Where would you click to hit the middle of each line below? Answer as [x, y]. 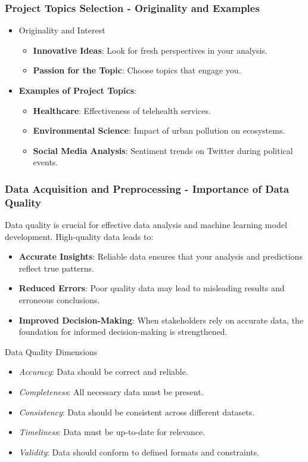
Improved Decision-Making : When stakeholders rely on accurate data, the [161, 320]
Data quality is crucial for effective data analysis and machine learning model [146, 225]
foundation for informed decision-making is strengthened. [123, 332]
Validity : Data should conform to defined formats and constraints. [139, 452]
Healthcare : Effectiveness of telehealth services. [122, 110]
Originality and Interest [62, 30]
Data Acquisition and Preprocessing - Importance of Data [147, 188]
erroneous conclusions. [59, 300]
